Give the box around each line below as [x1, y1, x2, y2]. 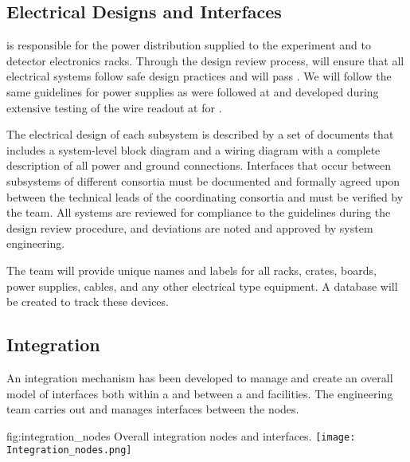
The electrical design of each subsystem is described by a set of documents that [6, 126, 394, 143]
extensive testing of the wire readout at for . [6, 99, 222, 115]
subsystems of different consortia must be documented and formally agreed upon [6, 172, 400, 189]
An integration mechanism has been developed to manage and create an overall [6, 369, 393, 386]
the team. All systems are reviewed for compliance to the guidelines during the [6, 204, 391, 221]
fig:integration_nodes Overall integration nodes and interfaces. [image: [6, 427, 356, 444]
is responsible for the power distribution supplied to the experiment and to [6, 37, 371, 53]
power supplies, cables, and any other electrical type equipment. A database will [6, 277, 398, 294]
